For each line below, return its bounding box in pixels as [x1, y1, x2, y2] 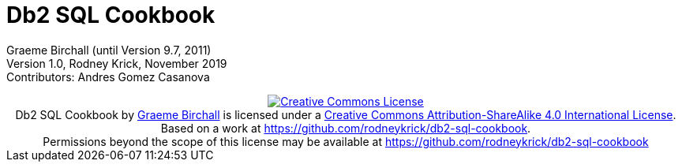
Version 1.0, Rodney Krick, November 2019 [6, 56, 227, 70]
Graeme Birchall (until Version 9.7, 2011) [6, 43, 212, 57]
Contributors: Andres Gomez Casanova [6, 69, 210, 84]
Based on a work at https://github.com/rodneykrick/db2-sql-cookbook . [160, 121, 531, 135]
